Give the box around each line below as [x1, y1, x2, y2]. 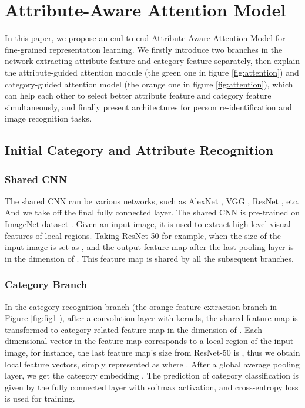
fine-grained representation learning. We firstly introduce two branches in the [5, 43, 283, 55]
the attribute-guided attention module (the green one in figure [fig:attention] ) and [5, 66, 299, 78]
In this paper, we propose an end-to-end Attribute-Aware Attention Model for [5, 32, 286, 44]
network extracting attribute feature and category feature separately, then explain [5, 55, 300, 67]
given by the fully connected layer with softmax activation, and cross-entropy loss [5, 380, 299, 393]
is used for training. [5, 392, 75, 404]
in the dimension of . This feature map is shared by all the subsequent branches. [5, 252, 294, 264]
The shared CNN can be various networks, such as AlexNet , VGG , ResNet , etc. [5, 194, 300, 207]
